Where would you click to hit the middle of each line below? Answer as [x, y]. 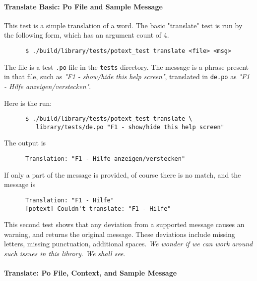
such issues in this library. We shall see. [65, 253]
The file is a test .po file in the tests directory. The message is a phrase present [127, 67]
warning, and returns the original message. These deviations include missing [120, 234]
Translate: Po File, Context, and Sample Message [91, 273]
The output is [25, 143]
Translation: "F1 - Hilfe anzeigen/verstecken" [105, 159]
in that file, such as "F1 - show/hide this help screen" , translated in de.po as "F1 [127, 76]
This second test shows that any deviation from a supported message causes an [124, 224]
